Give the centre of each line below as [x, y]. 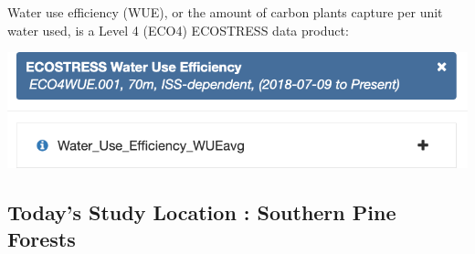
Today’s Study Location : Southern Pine [202, 212]
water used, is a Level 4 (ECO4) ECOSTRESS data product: [178, 30]
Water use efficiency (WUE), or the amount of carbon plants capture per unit [225, 12]
